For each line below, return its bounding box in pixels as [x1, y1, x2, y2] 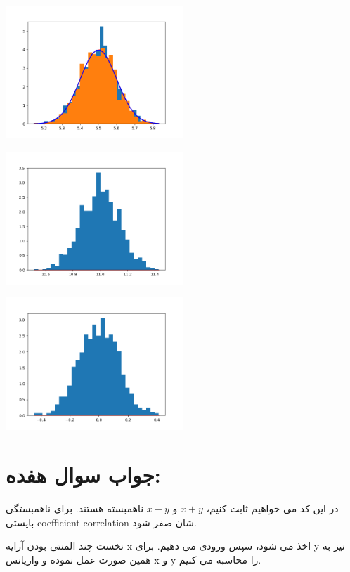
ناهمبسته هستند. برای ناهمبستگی [6, 500, 144, 515]
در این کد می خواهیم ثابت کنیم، [206, 500, 339, 515]
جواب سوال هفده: [6, 460, 161, 488]
